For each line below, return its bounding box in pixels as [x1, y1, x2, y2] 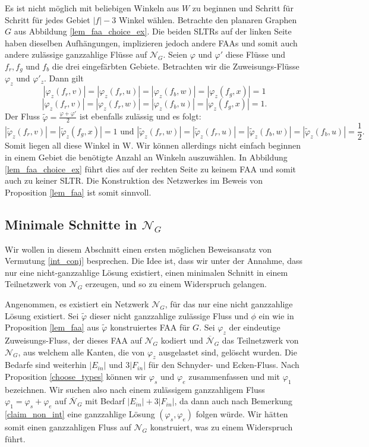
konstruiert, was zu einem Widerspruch [150, 421, 293, 433]
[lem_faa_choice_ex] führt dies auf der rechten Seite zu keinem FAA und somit [5, 162, 297, 175]
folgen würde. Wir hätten [195, 408, 288, 420]
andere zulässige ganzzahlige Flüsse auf [5, 48, 147, 61]
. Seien [163, 48, 188, 61]
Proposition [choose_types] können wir [5, 370, 147, 382]
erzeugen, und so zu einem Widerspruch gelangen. [85, 278, 267, 290]
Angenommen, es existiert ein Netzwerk [5, 297, 149, 310]
